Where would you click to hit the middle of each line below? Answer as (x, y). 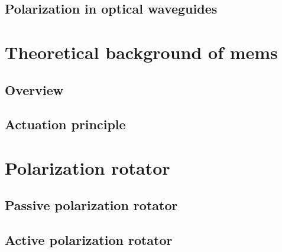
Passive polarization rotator (91, 205)
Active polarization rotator (89, 240)
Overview (34, 89)
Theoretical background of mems (141, 52)
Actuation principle (65, 124)
